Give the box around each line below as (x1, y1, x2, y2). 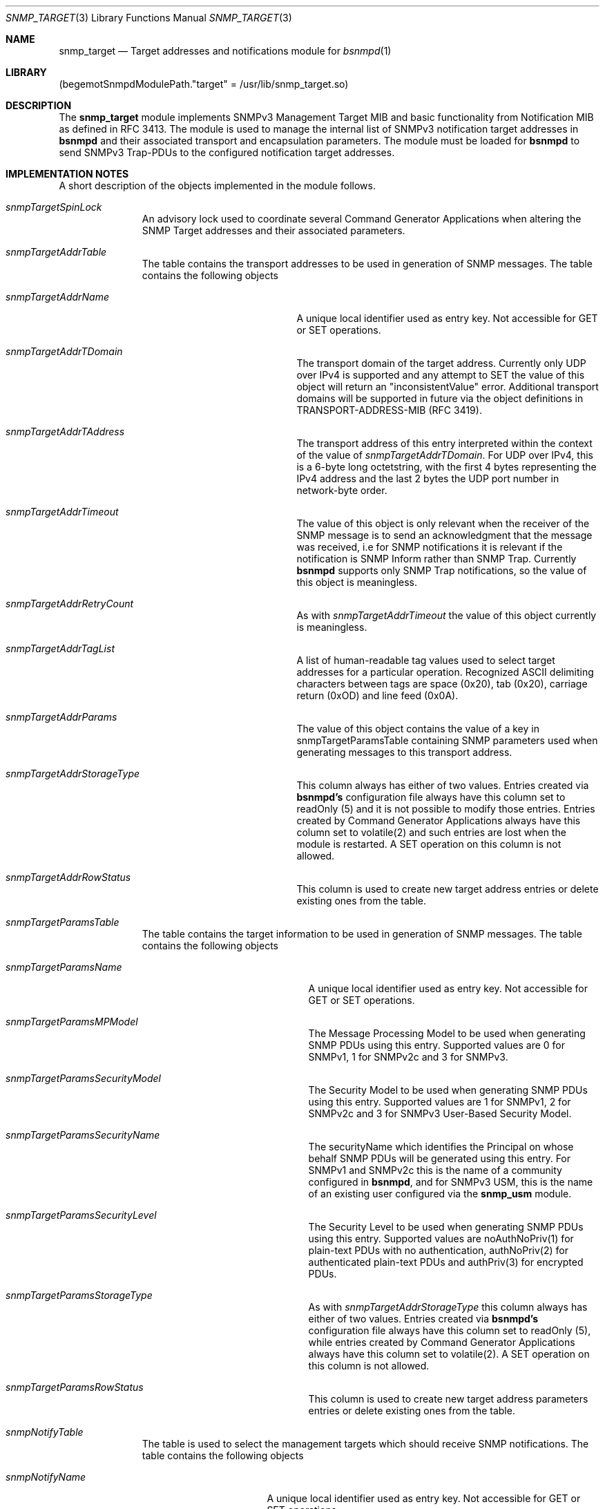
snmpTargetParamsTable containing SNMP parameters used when (296, 734, 598, 746)
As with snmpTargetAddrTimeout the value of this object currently (296, 609, 597, 621)
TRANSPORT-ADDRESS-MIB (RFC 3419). (296, 404, 482, 416)
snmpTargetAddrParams (6, 711, 117, 723)
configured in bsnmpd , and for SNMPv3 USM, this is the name (308, 1176, 593, 1188)
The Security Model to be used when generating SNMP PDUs (308, 1084, 588, 1096)
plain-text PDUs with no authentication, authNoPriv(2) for (308, 1244, 568, 1256)
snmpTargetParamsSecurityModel (6, 1072, 161, 1084)
